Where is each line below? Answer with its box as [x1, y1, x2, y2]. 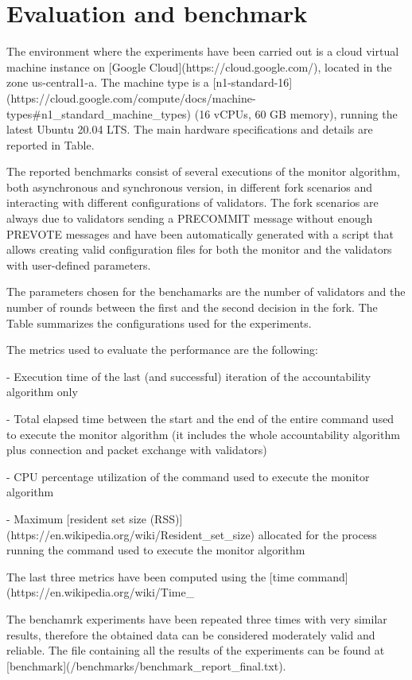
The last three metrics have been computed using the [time [6, 568, 294, 585]
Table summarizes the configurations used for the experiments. [6, 314, 312, 331]
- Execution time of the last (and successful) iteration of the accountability [6, 367, 371, 384]
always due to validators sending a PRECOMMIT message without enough [6, 210, 373, 227]
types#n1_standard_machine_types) [6, 105, 192, 122]
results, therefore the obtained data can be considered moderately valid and [6, 626, 375, 643]
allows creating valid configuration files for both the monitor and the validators [6, 241, 392, 258]
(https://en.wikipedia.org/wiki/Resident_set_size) [6, 526, 255, 542]
